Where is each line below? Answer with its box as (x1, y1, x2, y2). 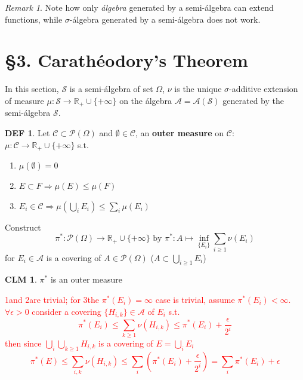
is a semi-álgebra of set (69, 82, 153, 95)
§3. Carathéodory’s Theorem (5, 48, 248, 72)
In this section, (5, 82, 59, 95)
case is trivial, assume (155, 293, 235, 305)
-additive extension (229, 82, 298, 95)
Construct (5, 220, 41, 233)
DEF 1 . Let (5, 126, 50, 139)
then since (5, 336, 42, 349)
